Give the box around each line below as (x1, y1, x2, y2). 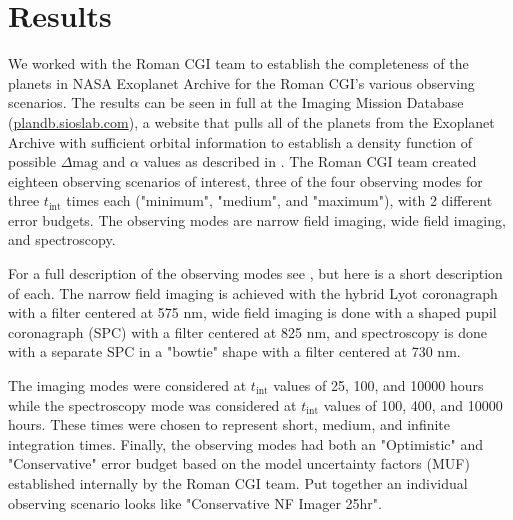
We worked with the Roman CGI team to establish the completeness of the (8, 53, 469, 74)
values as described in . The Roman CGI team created (143, 151, 477, 172)
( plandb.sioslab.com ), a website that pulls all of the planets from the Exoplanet (8, 111, 495, 132)
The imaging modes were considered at (8, 375, 247, 396)
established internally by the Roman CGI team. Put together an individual (8, 473, 468, 493)
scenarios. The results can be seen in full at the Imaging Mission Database (8, 92, 464, 113)
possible (8, 151, 56, 172)
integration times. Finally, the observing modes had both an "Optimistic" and (8, 433, 484, 454)
